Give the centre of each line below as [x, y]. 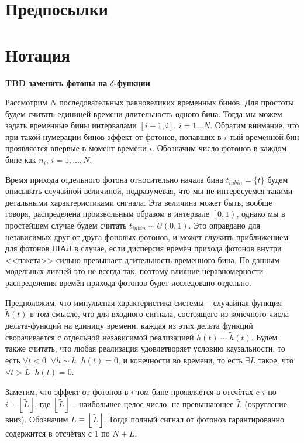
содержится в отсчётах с [49, 433]
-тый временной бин [263, 136]
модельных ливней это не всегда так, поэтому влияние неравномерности [134, 271]
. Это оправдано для [224, 225]
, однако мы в [261, 214]
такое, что [276, 360]
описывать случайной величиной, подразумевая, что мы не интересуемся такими [149, 191]
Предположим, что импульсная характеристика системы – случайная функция [144, 302]
